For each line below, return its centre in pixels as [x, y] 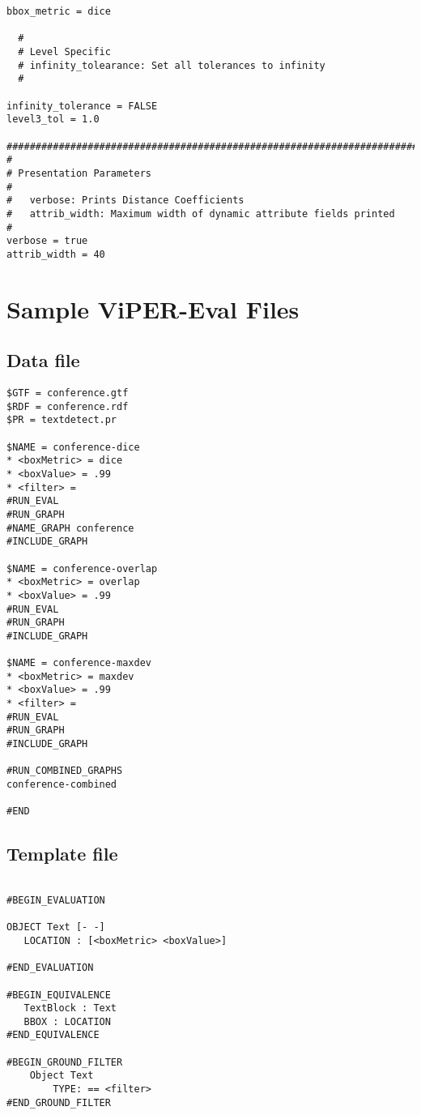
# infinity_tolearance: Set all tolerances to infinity [172, 65]
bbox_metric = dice [59, 11]
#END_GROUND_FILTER [59, 1102]
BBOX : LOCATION [67, 1021]
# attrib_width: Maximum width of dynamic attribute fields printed [201, 214]
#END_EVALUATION [50, 968]
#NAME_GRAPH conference [70, 528]
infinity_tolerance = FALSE [82, 106]
